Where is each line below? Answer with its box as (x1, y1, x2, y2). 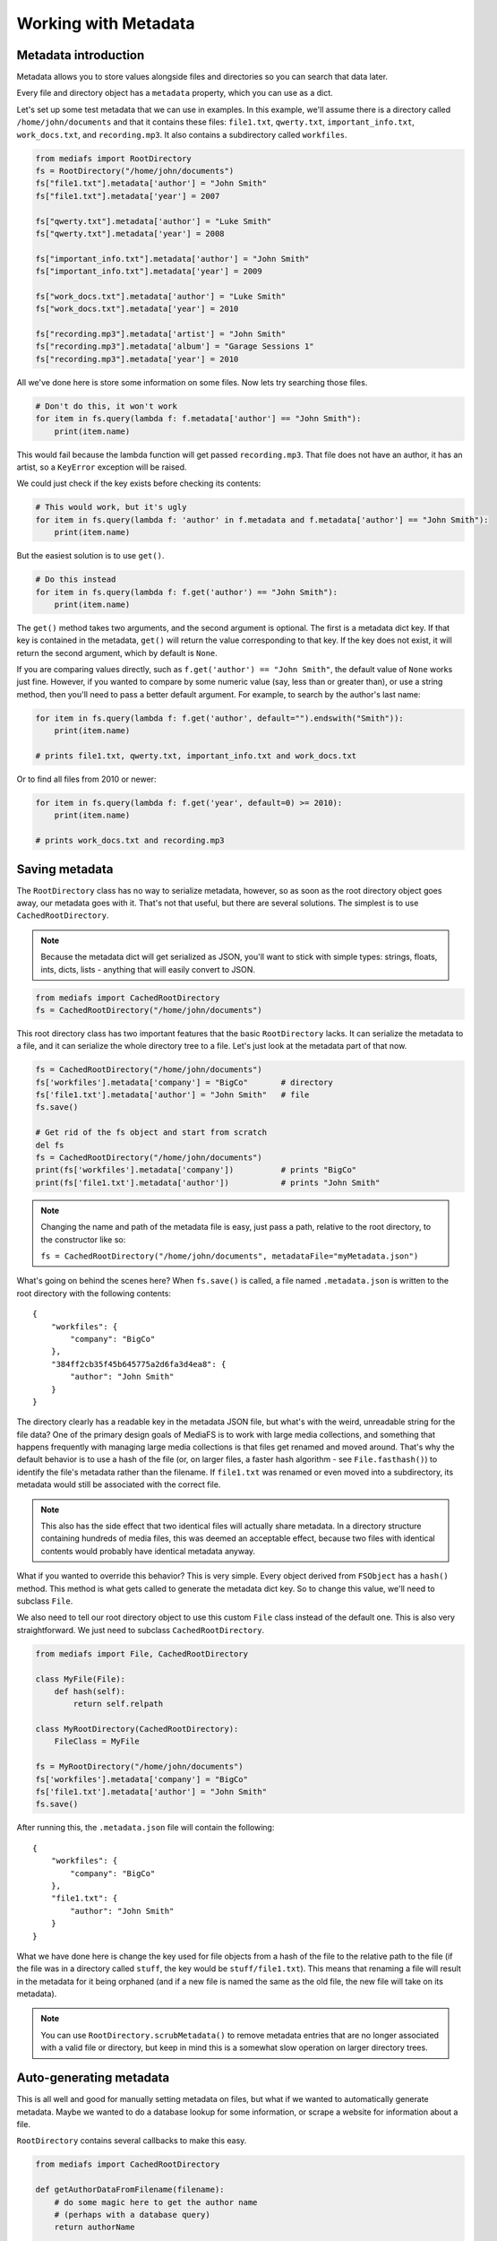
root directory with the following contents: (16, 1287, 172, 1299)
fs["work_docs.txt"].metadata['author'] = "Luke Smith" (35, 291, 287, 301)
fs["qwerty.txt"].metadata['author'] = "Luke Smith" (35, 216, 272, 226)
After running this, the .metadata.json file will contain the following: (16, 1822, 275, 1833)
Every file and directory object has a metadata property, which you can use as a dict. (16, 88, 333, 99)
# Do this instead (35, 575, 116, 584)
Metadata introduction (16, 48, 145, 63)
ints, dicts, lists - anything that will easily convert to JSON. (40, 964, 255, 974)
